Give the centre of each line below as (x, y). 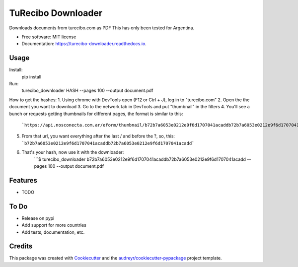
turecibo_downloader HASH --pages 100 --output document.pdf (87, 91)
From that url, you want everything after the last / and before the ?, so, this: (98, 136)
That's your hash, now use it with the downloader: (73, 152)
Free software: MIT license (49, 37)
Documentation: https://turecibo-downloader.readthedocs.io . (84, 44)
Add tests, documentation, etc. (53, 232)
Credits (21, 246)
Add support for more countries (54, 225)
